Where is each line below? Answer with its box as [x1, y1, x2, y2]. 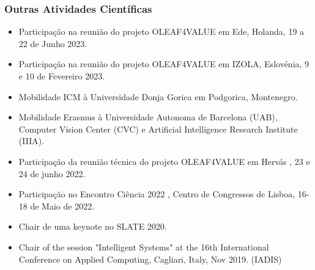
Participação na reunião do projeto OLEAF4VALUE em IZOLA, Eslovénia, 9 [18, 57, 309, 70]
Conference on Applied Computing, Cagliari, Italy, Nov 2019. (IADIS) [18, 252, 282, 265]
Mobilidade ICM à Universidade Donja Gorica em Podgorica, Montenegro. [18, 90, 298, 103]
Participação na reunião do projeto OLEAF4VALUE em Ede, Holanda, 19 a [18, 25, 305, 38]
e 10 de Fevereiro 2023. [18, 70, 105, 82]
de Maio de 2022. [30, 199, 95, 212]
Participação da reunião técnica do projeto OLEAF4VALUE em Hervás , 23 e [18, 155, 310, 167]
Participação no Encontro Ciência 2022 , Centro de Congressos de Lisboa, [18, 188, 295, 200]
